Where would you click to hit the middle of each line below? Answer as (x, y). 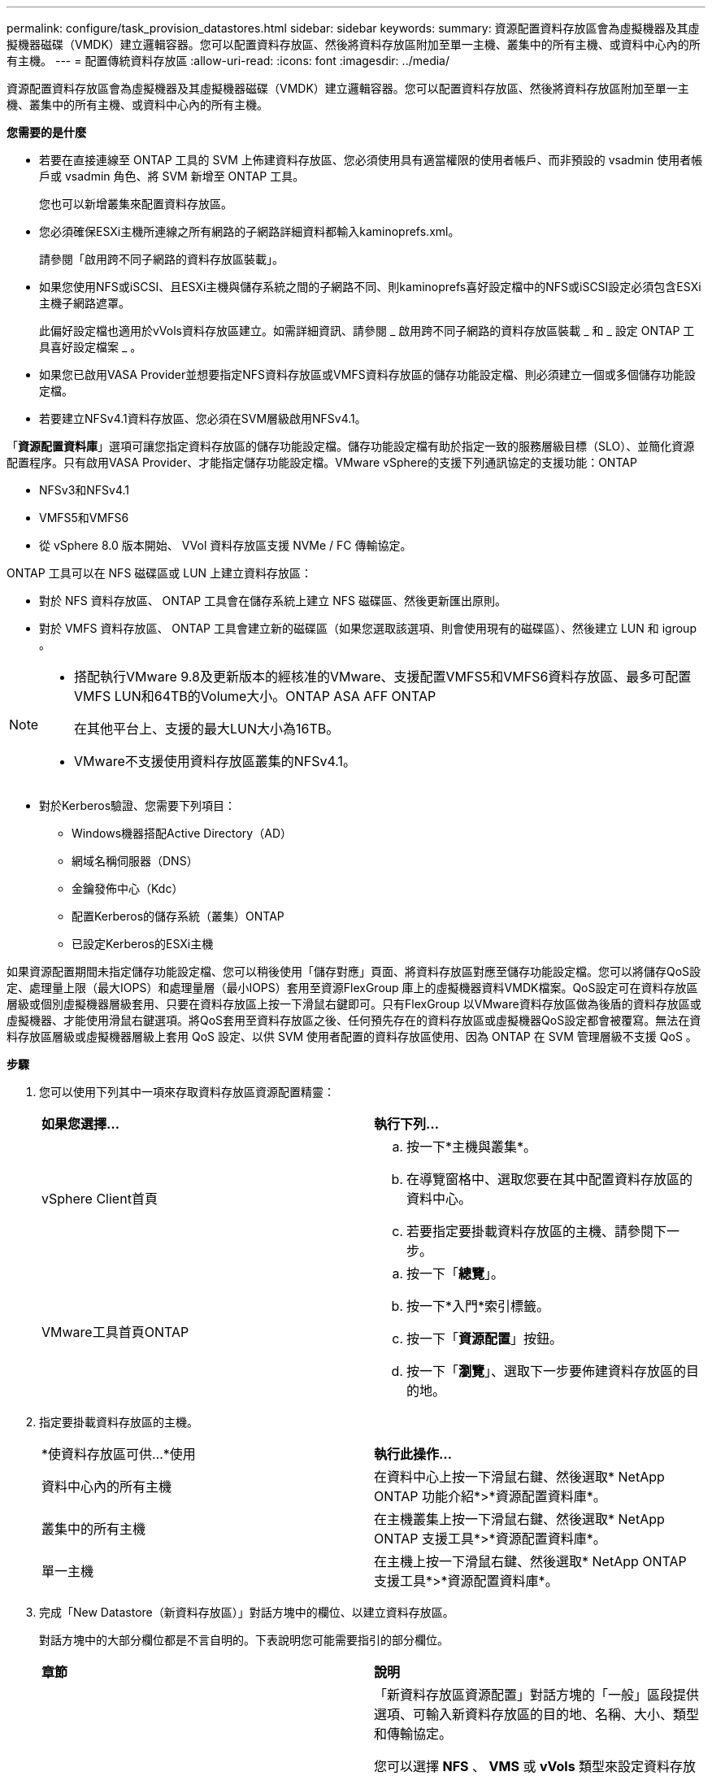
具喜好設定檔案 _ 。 (91, 347)
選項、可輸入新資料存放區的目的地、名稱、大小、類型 (537, 1714)
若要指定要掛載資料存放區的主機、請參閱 (530, 1231)
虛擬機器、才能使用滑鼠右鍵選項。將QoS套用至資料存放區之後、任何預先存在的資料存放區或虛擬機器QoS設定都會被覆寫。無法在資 (354, 1020)
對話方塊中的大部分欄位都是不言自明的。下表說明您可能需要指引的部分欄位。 (244, 1640)
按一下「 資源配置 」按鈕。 (485, 1339)
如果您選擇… (81, 1124)
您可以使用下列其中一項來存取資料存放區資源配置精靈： (187, 1092)
